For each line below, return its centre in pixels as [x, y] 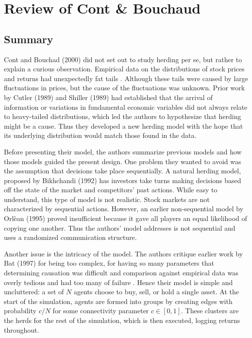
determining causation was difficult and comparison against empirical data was [121, 273]
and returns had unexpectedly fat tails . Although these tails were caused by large [126, 78]
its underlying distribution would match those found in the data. [100, 135]
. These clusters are [210, 311]
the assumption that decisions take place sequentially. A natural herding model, [123, 171]
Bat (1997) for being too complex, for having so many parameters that [109, 263]
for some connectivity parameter [101, 311]
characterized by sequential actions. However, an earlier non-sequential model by [124, 209]
